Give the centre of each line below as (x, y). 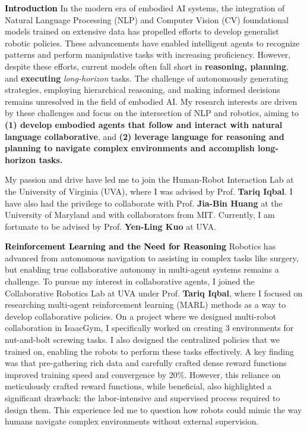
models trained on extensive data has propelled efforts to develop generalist (142, 31)
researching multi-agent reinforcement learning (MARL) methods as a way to (145, 304)
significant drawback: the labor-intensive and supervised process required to (143, 398)
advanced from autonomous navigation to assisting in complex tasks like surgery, (152, 257)
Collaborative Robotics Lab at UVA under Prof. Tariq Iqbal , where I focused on (154, 293)
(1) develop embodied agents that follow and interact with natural (144, 124)
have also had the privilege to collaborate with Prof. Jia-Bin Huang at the (144, 203)
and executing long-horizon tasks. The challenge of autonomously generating (147, 78)
